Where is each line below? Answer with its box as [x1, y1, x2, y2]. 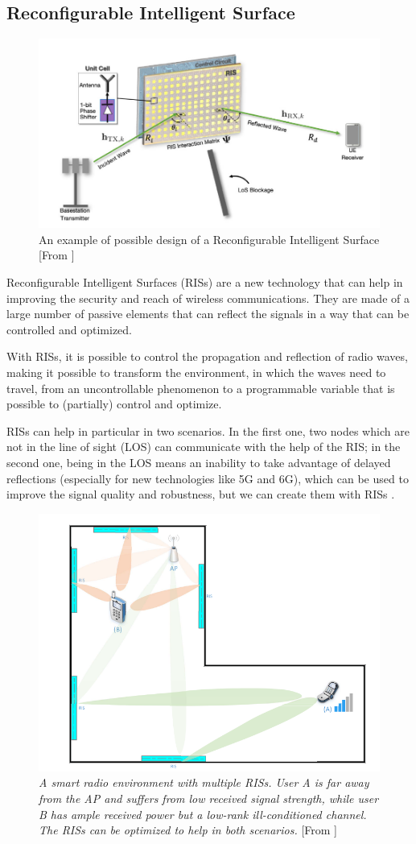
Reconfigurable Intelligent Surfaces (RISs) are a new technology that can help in [6, 274, 403, 291]
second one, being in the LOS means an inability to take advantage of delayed [6, 454, 391, 471]
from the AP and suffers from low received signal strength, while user [39, 789, 379, 806]
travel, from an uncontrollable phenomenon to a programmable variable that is [6, 379, 395, 396]
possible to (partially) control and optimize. [6, 395, 222, 412]
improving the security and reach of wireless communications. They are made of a [6, 289, 410, 306]
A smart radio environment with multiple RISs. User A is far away [39, 774, 369, 791]
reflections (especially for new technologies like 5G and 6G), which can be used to [6, 470, 409, 486]
